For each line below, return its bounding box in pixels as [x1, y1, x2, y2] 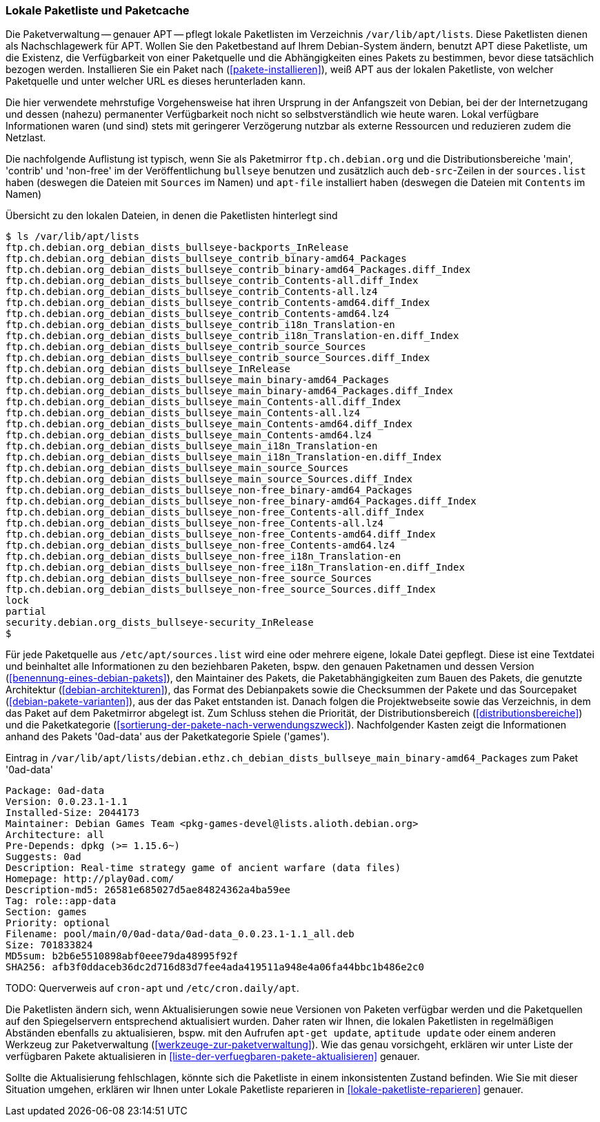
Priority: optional [6, 917, 110, 929]
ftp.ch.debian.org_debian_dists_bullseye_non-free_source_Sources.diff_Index [6, 584, 436, 595]
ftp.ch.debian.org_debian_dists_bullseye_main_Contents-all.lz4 [6, 407, 361, 419]
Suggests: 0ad [6, 851, 81, 863]
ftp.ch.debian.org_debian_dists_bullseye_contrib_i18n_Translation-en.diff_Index [6, 330, 459, 342]
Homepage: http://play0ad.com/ [6, 873, 174, 885]
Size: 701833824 [6, 939, 93, 951]
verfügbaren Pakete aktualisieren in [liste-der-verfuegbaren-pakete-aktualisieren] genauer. [6, 1050, 420, 1063]
